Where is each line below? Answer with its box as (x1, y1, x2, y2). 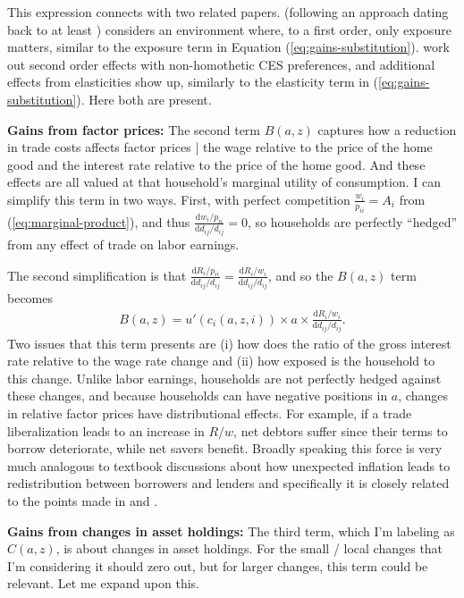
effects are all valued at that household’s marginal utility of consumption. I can (7, 173, 441, 191)
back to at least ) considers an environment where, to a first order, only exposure (7, 20, 451, 38)
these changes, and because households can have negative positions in (7, 386, 388, 405)
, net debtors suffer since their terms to (233, 421, 448, 440)
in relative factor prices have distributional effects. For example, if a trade (7, 404, 412, 423)
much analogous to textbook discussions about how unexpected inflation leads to (7, 456, 451, 475)
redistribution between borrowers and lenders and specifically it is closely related (7, 474, 450, 493)
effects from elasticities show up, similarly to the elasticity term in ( (7, 72, 379, 91)
